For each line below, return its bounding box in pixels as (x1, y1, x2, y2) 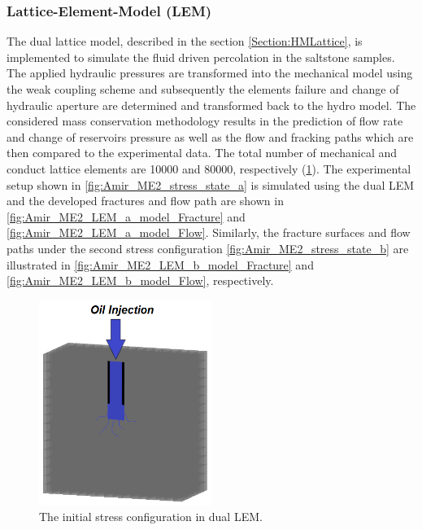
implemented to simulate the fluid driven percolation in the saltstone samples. (7, 48, 395, 65)
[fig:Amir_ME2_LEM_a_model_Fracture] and (7, 208, 246, 225)
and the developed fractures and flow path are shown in (7, 192, 284, 209)
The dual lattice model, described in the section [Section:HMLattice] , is (7, 33, 363, 50)
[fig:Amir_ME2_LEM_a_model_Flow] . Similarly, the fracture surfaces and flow (7, 224, 411, 241)
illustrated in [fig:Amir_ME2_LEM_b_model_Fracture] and (7, 256, 314, 273)
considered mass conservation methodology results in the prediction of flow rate (7, 112, 403, 129)
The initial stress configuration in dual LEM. (39, 508, 263, 525)
